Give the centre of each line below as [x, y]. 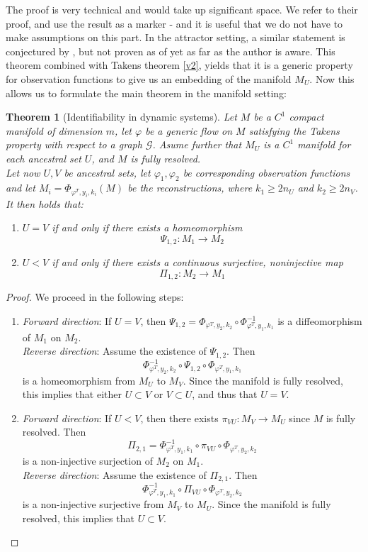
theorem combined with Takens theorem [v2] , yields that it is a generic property [179, 65]
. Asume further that [197, 144]
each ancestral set [44, 158]
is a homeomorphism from [79, 380]
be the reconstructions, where [190, 188]
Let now [23, 172]
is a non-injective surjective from [93, 504]
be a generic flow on [189, 130]
